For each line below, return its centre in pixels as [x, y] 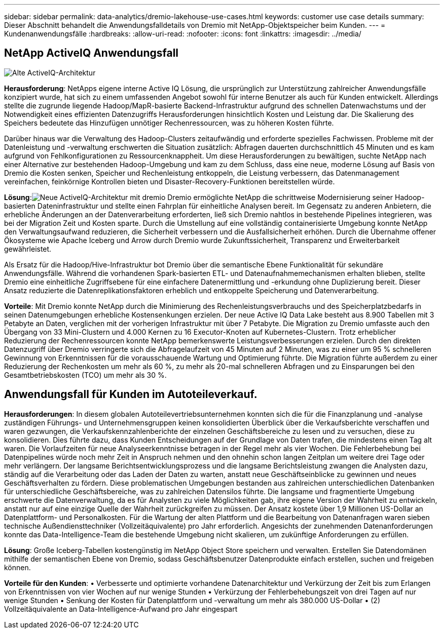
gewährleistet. [28, 249]
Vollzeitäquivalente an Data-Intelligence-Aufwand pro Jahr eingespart [121, 609]
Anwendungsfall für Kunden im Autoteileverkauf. [131, 394]
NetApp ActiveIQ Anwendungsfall [91, 53]
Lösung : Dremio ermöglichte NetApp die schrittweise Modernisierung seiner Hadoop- [214, 197]
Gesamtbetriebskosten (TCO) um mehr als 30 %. [85, 375]
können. [17, 567]
